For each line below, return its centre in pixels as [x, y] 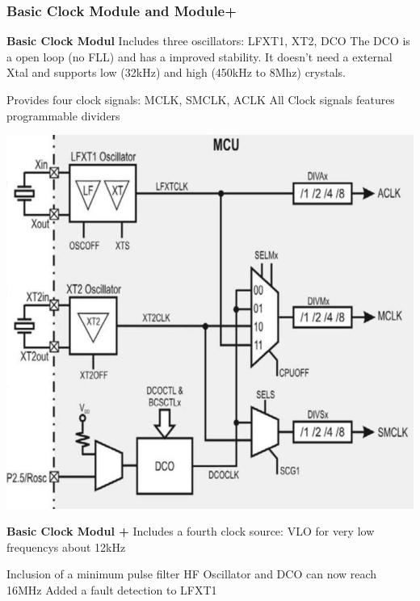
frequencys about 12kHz [66, 546]
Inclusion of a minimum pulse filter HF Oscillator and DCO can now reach [192, 574]
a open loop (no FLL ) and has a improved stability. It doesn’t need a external [199, 56]
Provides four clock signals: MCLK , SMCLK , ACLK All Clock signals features [201, 99]
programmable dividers [63, 115]
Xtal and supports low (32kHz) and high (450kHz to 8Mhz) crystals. [176, 72]
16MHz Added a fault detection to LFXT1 [112, 590]
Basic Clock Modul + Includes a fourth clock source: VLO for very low [191, 531]
